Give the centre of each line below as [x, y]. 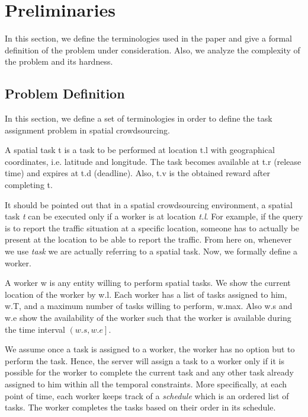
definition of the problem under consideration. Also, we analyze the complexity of [153, 50]
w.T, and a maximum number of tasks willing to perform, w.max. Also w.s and [149, 306]
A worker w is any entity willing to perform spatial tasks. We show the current [148, 283]
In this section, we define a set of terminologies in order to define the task [139, 118]
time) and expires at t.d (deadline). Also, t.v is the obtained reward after [138, 173]
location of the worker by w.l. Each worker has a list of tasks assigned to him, [146, 294]
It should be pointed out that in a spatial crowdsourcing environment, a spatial [149, 204]
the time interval [35, 329]
